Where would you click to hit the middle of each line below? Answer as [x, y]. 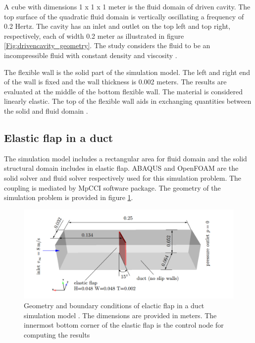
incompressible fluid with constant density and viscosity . [91, 55]
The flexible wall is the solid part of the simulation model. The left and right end [127, 72]
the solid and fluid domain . [46, 110]
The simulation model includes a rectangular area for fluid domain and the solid [126, 158]
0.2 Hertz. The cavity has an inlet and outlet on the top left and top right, [117, 26]
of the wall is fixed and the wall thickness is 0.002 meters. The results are [115, 82]
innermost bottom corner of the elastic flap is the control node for [124, 325]
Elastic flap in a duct [59, 137]
